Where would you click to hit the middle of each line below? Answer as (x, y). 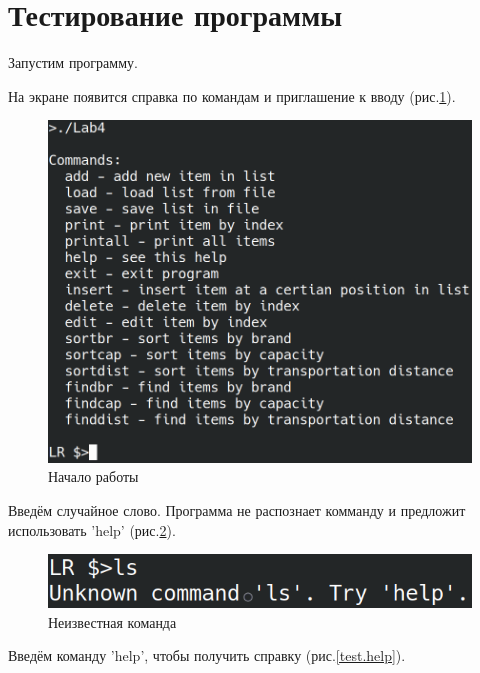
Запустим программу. (73, 62)
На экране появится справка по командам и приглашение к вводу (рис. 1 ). (232, 95)
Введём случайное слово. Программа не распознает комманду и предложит (237, 510)
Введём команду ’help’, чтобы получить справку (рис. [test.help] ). (207, 655)
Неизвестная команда (112, 621)
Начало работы (93, 476)
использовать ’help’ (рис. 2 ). (92, 529)
